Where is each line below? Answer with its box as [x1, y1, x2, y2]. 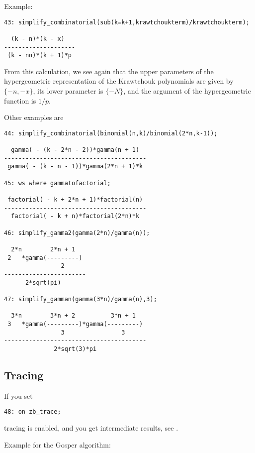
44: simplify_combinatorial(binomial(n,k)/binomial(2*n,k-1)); [4, 129, 218, 137]
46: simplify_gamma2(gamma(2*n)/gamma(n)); [4, 229, 150, 236]
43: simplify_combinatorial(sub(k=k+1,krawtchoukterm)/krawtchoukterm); [4, 18, 250, 26]
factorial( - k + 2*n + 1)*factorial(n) [7, 196, 143, 204]
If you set [4, 390, 33, 401]
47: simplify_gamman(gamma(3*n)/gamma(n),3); [4, 295, 157, 303]
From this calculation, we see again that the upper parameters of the [4, 66, 214, 76]
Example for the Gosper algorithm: [4, 439, 111, 450]
